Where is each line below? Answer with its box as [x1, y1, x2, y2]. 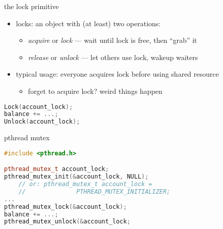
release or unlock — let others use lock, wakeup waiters [28, 51, 198, 62]
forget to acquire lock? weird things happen [28, 85, 162, 96]
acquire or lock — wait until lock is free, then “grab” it [28, 35, 197, 45]
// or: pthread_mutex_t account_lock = [18, 181, 152, 188]
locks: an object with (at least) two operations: [16, 18, 161, 28]
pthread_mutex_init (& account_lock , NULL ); [4, 173, 149, 181]
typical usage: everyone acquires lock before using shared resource [16, 69, 219, 79]
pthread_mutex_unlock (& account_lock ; [4, 218, 131, 225]
